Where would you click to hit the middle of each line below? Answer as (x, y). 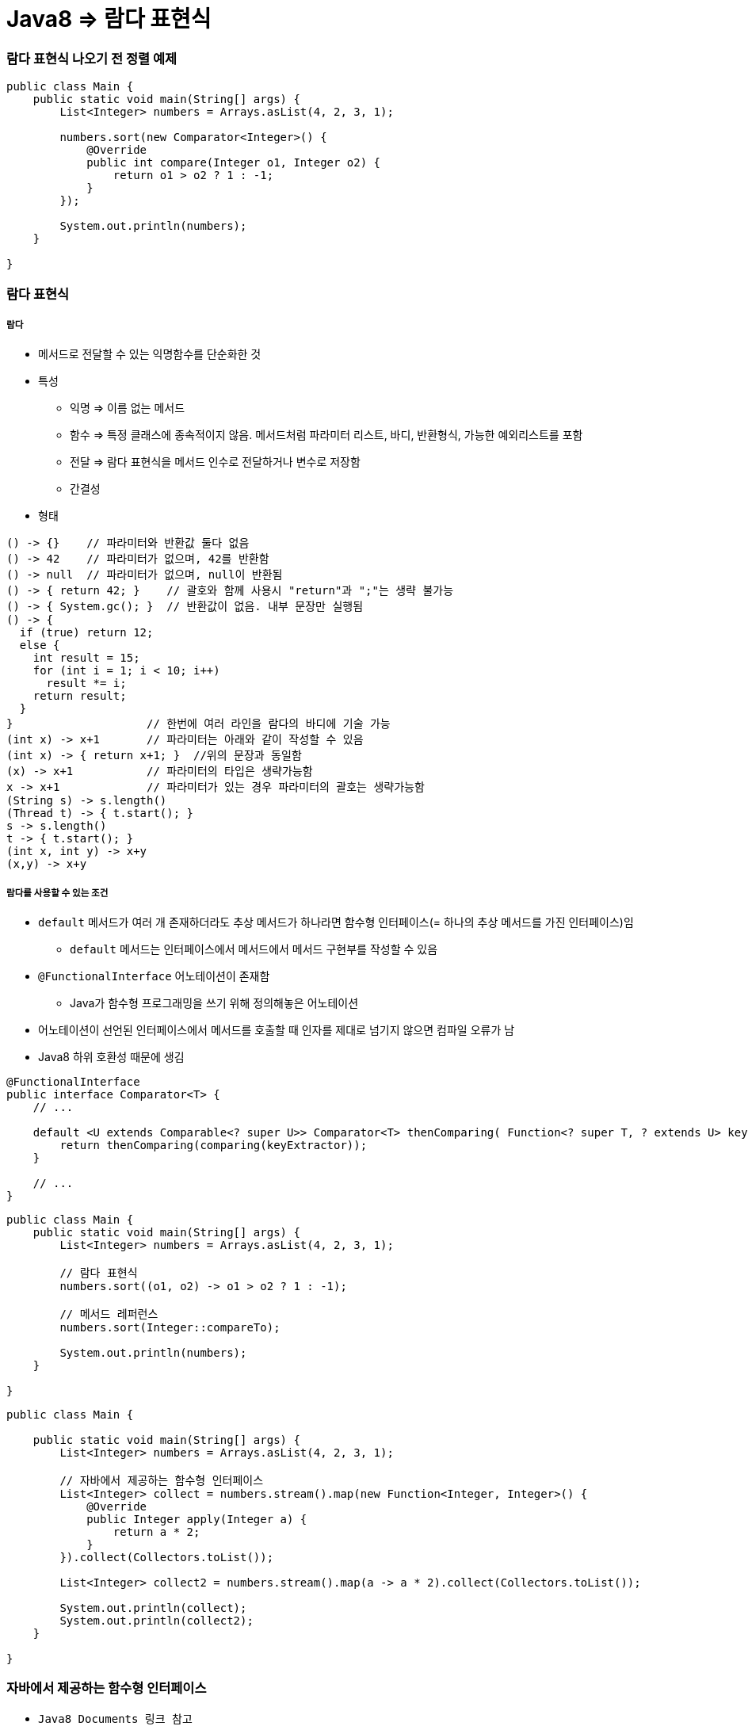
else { (40, 645)
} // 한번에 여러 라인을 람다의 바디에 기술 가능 (198, 724)
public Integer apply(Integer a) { (197, 1520)
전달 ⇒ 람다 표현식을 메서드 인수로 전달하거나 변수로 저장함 (215, 462)
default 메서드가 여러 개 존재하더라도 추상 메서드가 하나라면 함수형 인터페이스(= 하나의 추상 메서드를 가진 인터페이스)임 (336, 922)
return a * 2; (156, 1532)
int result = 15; (86, 658)
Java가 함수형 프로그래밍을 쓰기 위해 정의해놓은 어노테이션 (214, 1003)
